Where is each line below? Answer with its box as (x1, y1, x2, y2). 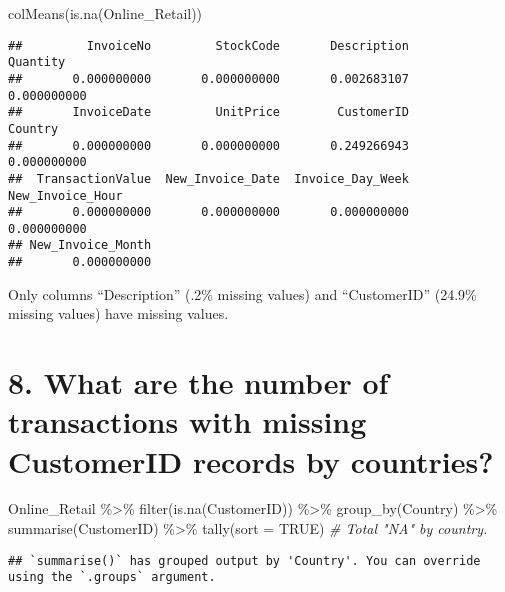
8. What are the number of (8, 362, 389, 403)
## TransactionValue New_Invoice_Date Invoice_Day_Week (8, 171, 409, 186)
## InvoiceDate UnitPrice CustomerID (8, 105, 409, 120)
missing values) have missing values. (8, 303, 229, 324)
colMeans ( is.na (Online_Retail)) (8, 3, 203, 23)
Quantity (8, 55, 66, 70)
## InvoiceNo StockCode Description (8, 38, 409, 53)
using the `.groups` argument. (8, 570, 216, 585)
